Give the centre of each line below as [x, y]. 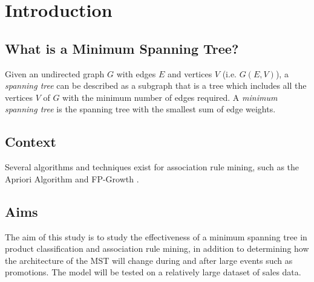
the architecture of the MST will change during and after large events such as [149, 260]
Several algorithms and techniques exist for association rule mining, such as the [152, 167]
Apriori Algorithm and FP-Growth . [72, 178]
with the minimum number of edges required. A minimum [170, 97]
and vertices [190, 73]
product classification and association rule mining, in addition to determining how [157, 248]
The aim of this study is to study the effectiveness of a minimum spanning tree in [156, 236]
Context [31, 142]
